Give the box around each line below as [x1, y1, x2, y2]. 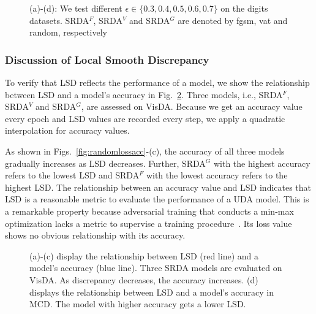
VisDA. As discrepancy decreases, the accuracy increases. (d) [29, 273, 258, 286]
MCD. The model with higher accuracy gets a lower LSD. [29, 297, 246, 310]
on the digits [220, 2, 268, 14]
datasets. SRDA [29, 13, 89, 26]
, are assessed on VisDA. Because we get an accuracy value [81, 100, 303, 113]
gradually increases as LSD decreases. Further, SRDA [5, 156, 206, 169]
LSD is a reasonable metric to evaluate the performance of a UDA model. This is [5, 193, 309, 205]
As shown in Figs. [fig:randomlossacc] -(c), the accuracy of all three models [5, 144, 285, 157]
